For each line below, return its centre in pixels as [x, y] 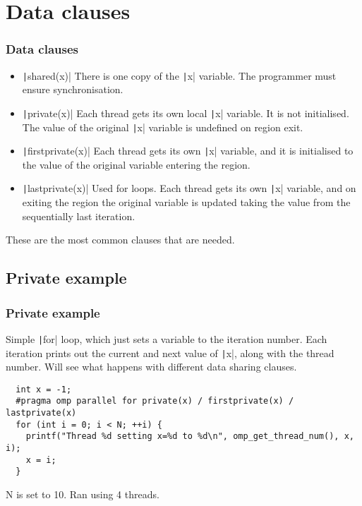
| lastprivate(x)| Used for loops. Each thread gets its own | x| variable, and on [189, 188]
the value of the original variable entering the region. [136, 164]
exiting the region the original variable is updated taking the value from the [186, 202]
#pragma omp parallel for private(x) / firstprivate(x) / [155, 401]
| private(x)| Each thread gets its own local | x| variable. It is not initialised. [186, 113]
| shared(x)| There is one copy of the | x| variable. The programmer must [179, 75]
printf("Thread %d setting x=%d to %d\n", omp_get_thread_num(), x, [190, 436]
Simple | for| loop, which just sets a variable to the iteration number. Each [167, 338]
